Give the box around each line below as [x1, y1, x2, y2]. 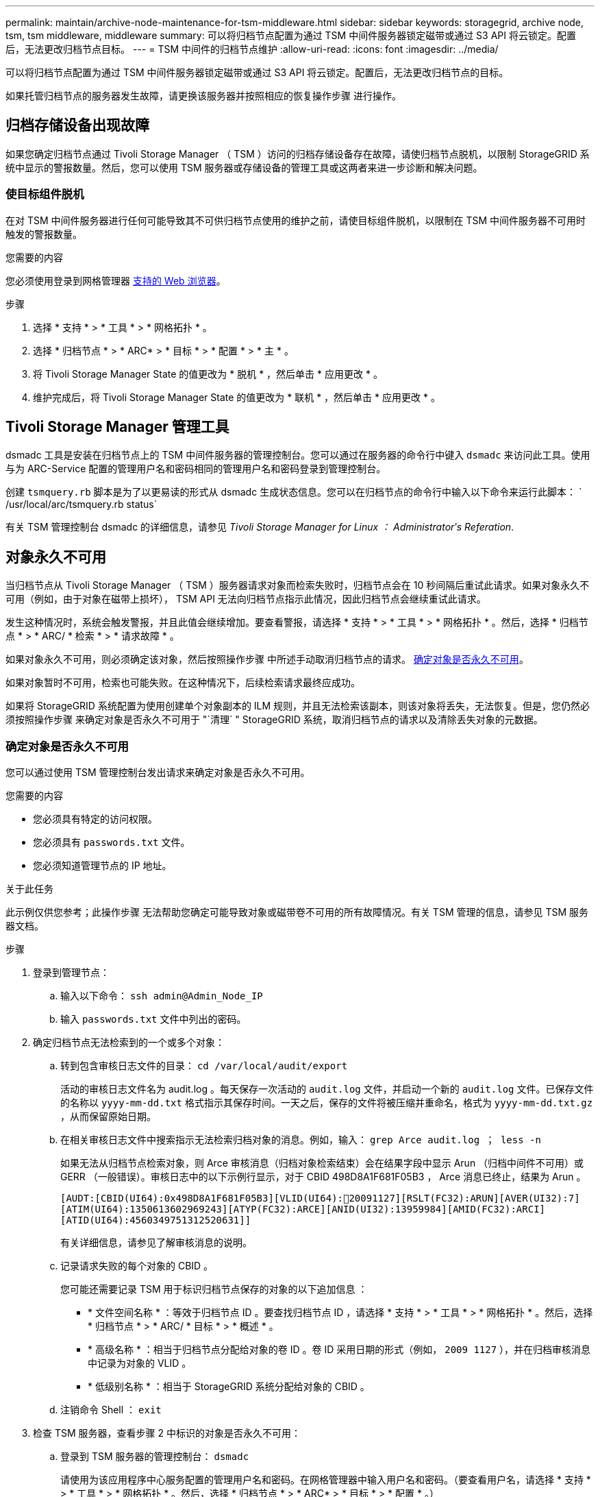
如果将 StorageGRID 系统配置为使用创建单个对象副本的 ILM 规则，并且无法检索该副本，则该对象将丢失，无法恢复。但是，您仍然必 [5, 700, 590, 712]
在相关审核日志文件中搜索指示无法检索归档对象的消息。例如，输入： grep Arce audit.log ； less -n [60, 1134, 541, 1146]
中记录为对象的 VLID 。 [88, 1357, 192, 1370]
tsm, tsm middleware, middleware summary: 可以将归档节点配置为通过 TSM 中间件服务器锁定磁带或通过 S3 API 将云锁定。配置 [5, 29, 576, 41]
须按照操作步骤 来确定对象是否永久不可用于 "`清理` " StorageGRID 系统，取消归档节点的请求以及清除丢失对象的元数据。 [5, 714, 543, 726]
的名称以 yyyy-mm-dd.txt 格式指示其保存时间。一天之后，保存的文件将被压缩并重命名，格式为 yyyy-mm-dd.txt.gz [60, 1097, 593, 1109]
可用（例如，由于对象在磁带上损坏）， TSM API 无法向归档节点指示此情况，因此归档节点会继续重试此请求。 [5, 593, 486, 605]
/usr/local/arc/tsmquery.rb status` [5, 498, 158, 511]
